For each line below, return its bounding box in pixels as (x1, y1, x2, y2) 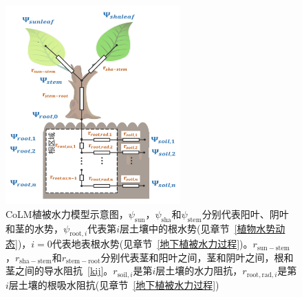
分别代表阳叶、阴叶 (202, 206, 289, 221)
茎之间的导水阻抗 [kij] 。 (6, 263, 114, 278)
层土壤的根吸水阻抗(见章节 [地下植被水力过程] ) (8, 277, 219, 291)
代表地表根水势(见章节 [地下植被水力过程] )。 (52, 236, 253, 251)
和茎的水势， (6, 221, 63, 235)
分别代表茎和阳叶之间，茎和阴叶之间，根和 (100, 250, 294, 264)
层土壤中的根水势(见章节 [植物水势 (120, 221, 276, 235)
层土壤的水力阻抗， (155, 263, 243, 278)
